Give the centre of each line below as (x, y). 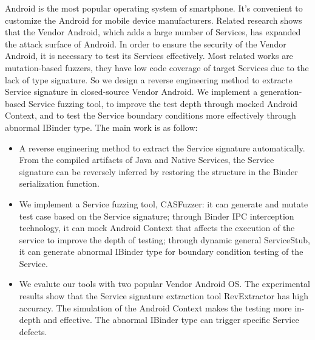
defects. (33, 331)
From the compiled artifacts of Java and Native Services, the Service (147, 160)
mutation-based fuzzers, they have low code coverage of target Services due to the (157, 67)
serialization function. (59, 183)
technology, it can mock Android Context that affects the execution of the (157, 228)
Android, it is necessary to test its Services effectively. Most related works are (149, 56)
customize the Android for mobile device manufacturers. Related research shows (154, 20)
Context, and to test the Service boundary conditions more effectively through (151, 115)
